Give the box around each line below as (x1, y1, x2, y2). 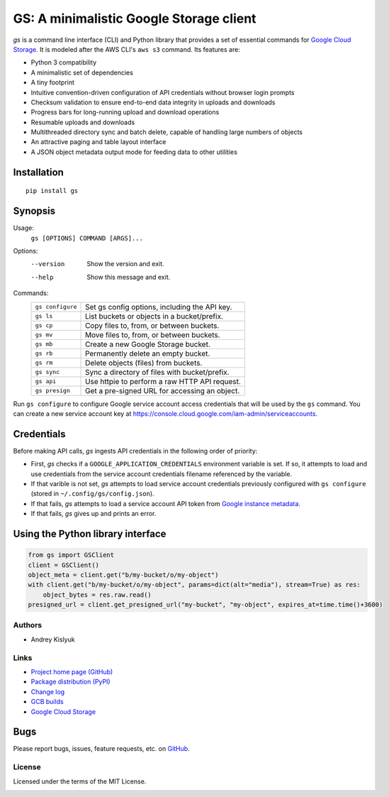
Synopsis (13, 205, 56, 217)
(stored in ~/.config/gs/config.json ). (30, 490, 155, 498)
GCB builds (30, 698, 64, 706)
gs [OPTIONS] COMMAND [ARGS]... (30, 234, 143, 242)
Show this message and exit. (86, 273, 171, 281)
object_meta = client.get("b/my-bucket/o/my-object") (28, 571, 219, 578)
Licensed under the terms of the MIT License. (13, 777, 147, 786)
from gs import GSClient (28, 551, 115, 559)
